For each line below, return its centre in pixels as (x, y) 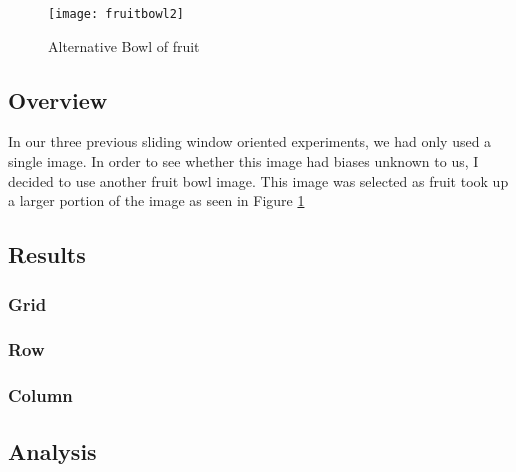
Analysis (52, 450)
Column (40, 395)
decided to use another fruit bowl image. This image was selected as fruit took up (258, 180)
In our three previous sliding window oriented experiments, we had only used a (250, 141)
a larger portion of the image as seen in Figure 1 (156, 200)
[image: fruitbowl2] (116, 14)
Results (47, 254)
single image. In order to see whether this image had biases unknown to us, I (243, 161)
